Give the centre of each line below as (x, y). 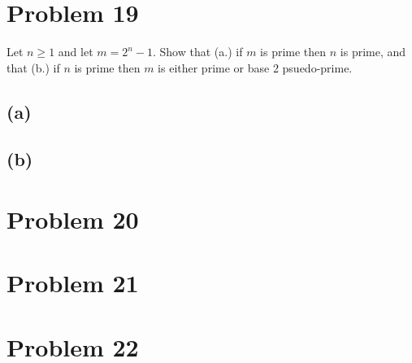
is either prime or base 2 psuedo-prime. (255, 67)
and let (76, 52)
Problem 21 (73, 283)
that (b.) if (33, 67)
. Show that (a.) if (198, 52)
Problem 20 (73, 219)
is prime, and (373, 52)
